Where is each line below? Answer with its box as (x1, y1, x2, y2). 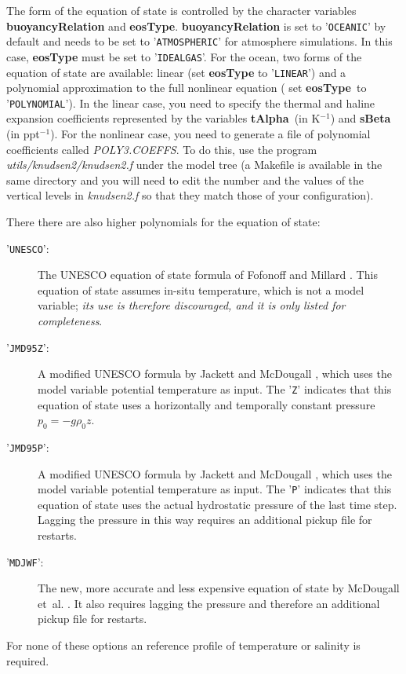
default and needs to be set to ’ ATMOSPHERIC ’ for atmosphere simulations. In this (6, 33, 393, 49)
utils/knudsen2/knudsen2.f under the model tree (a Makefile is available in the (6, 156, 382, 173)
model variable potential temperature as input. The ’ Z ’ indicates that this (38, 380, 392, 397)
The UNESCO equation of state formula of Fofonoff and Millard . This (38, 266, 378, 283)
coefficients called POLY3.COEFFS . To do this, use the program (6, 141, 317, 157)
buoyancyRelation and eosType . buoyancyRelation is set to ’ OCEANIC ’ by (6, 17, 386, 34)
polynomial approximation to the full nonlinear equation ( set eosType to (6, 79, 367, 96)
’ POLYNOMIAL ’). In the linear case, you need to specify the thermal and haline (6, 94, 375, 111)
